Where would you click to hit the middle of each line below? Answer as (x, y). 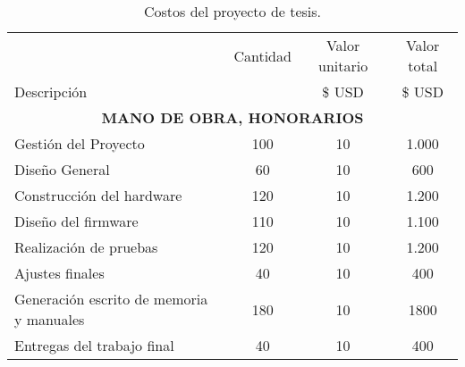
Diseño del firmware (76, 221)
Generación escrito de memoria (111, 299)
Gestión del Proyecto (80, 143)
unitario (343, 66)
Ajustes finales (59, 273)
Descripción (51, 92)
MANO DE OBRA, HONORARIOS (232, 117)
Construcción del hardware (98, 195)
